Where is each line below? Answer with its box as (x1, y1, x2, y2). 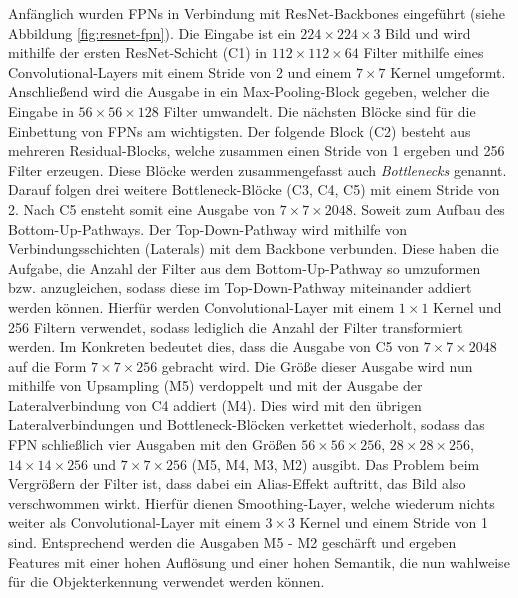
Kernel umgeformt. (390, 61, 506, 82)
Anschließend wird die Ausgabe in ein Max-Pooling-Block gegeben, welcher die (8, 81, 490, 102)
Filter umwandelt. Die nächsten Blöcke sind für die (163, 100, 476, 121)
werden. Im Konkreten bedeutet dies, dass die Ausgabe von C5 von (8, 336, 420, 357)
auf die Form (8, 355, 87, 376)
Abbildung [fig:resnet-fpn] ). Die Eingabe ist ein (8, 22, 296, 43)
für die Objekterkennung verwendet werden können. (8, 571, 325, 592)
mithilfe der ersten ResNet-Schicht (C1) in (8, 42, 268, 63)
